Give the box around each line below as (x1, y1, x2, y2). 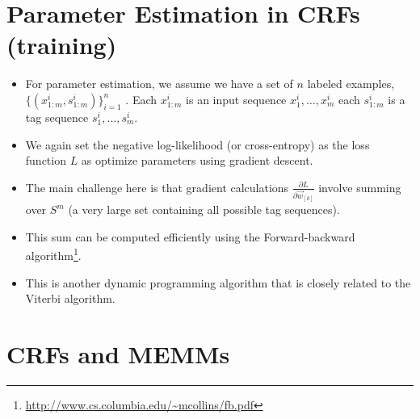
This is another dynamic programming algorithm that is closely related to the (25, 274, 411, 291)
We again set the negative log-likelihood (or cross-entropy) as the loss (25, 136, 370, 153)
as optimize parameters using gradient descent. (81, 152, 313, 169)
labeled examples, (307, 75, 395, 92)
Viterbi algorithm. (25, 290, 115, 307)
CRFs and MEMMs (6, 337, 230, 371)
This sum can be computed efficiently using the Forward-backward (25, 228, 355, 245)
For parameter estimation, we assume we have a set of (25, 75, 293, 92)
